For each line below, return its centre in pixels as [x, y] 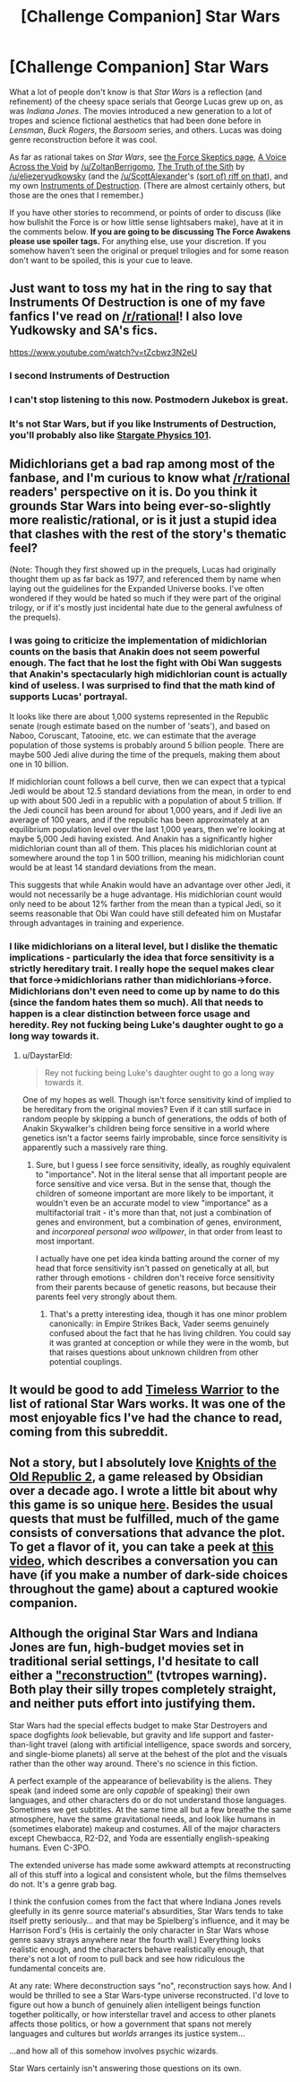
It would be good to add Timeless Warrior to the [145, 1390]
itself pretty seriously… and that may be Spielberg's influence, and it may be [150, 1920]
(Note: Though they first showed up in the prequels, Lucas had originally [143, 570]
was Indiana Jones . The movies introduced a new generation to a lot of [141, 110]
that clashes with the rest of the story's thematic [148, 534]
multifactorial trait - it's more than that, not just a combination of [154, 1212]
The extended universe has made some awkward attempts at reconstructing [150, 1865]
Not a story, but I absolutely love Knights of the [143, 1462]
